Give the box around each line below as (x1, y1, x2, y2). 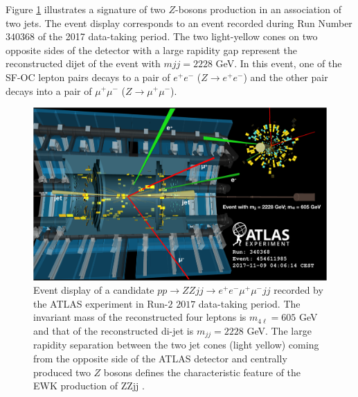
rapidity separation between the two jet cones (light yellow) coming (33, 337, 319, 352)
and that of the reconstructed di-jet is (33, 324, 194, 338)
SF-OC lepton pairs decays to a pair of (6, 69, 170, 84)
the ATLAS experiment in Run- (33, 296, 168, 310)
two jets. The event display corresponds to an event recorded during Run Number (6, 15, 352, 30)
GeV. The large (247, 324, 312, 338)
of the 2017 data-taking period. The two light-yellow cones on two (37, 29, 318, 44)
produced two (33, 364, 91, 379)
